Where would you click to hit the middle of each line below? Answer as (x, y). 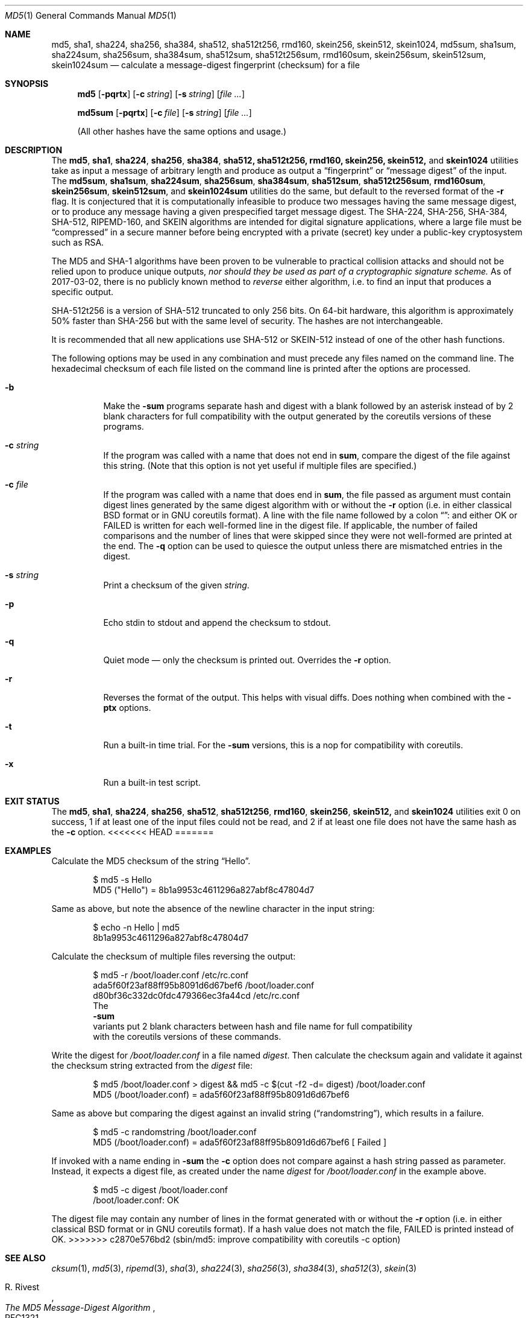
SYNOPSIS (27, 84)
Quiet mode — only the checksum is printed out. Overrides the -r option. (247, 660)
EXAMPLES (28, 851)
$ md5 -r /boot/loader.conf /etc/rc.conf (171, 975)
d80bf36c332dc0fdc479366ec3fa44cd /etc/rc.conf (196, 995)
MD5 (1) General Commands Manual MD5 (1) (91, 15)
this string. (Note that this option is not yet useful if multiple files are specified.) (260, 466)
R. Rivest (22, 1287)
